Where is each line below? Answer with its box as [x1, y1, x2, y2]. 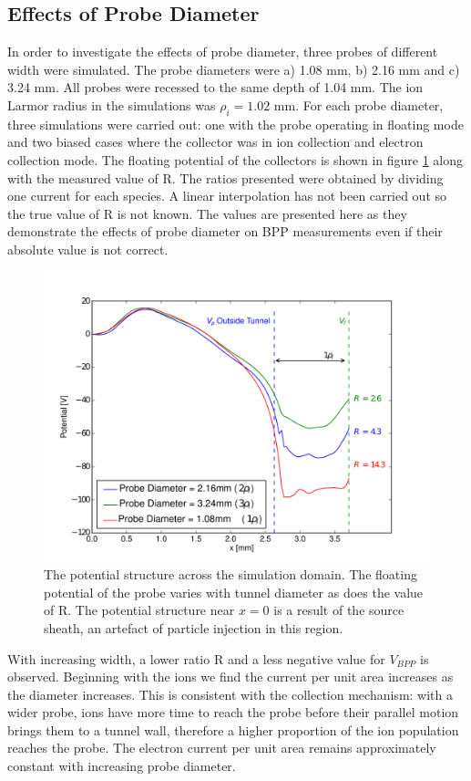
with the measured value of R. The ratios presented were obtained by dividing [7, 168, 444, 187]
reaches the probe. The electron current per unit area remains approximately [7, 738, 436, 757]
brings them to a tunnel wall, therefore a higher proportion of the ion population [7, 720, 459, 739]
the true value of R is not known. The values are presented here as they [7, 203, 407, 223]
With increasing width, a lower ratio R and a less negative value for [7, 649, 385, 668]
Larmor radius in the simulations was [7, 95, 216, 114]
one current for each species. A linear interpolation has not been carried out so [7, 186, 447, 205]
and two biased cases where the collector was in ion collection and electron [7, 132, 424, 151]
